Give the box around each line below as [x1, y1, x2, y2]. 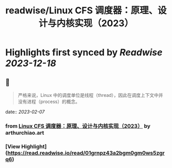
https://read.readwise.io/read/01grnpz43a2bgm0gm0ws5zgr [7, 149, 165, 156]
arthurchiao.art [5, 129, 45, 136]
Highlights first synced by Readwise [5, 47, 163, 58]
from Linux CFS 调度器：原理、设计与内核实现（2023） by [5, 122, 151, 130]
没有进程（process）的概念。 [17, 98, 80, 104]
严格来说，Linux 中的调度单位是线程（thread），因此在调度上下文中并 [17, 92, 163, 98]
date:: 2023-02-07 [5, 109, 45, 115]
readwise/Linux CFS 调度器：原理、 [5, 5, 158, 16]
